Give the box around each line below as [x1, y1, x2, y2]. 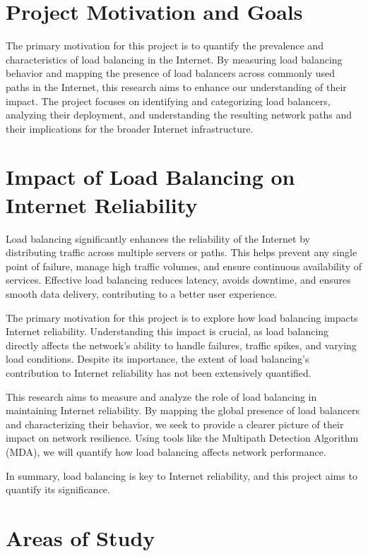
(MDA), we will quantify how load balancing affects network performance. [6, 444, 326, 459]
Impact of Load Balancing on [6, 162, 295, 191]
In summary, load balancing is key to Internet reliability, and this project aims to [6, 468, 357, 483]
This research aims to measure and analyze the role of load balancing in [6, 389, 317, 404]
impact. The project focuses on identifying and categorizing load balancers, [6, 93, 331, 108]
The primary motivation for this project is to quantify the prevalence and [6, 38, 324, 53]
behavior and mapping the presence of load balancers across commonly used [6, 66, 336, 80]
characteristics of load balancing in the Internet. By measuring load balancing [6, 52, 343, 66]
